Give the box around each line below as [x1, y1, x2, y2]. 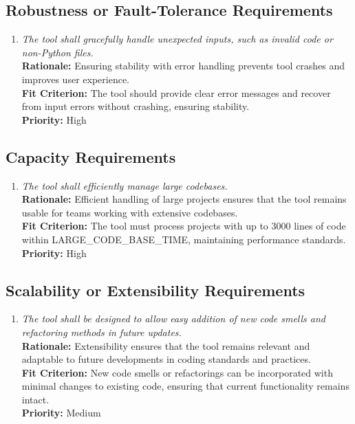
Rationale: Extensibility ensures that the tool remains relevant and [21, 338, 310, 353]
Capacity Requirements [6, 146, 176, 167]
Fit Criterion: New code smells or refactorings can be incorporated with [21, 365, 333, 379]
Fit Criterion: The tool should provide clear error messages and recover [21, 85, 331, 100]
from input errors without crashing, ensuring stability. [21, 99, 250, 113]
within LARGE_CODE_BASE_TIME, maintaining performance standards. [21, 232, 346, 246]
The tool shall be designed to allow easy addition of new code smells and [21, 311, 326, 326]
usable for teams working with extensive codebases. [21, 205, 238, 219]
